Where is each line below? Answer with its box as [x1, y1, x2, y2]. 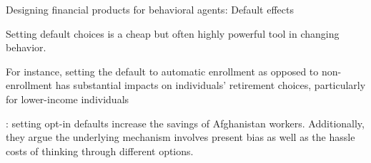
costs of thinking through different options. [6, 143, 194, 158]
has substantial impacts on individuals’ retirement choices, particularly [55, 78, 366, 93]
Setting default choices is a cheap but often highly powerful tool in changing [6, 26, 340, 41]
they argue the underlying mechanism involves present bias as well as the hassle [6, 130, 355, 144]
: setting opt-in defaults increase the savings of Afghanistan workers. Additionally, [6, 115, 365, 130]
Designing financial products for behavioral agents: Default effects [6, 2, 294, 16]
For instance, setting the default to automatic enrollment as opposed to [6, 63, 319, 78]
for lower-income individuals [6, 91, 129, 106]
